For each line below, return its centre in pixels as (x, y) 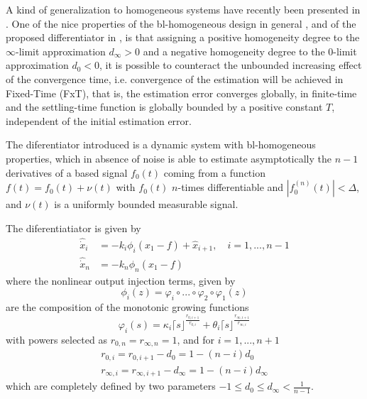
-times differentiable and (231, 187)
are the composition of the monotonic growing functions (127, 307)
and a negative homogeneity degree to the (234, 51)
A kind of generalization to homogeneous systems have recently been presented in (183, 9)
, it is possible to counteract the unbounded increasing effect (231, 65)
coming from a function (214, 172)
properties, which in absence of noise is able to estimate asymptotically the (169, 158)
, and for (196, 339)
